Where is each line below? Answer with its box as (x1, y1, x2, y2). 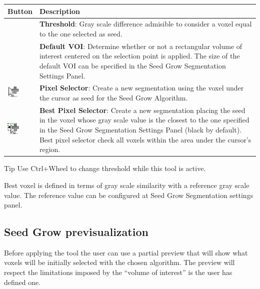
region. (39, 144, 60, 154)
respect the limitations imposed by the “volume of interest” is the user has (4, 267, 232, 277)
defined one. (4, 276, 41, 287)
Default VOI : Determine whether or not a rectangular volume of (39, 40, 242, 51)
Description (39, 5, 80, 16)
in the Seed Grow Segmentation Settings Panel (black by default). (39, 124, 242, 135)
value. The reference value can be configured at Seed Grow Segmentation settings (4, 189, 253, 200)
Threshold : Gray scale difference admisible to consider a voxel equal (39, 18, 252, 29)
